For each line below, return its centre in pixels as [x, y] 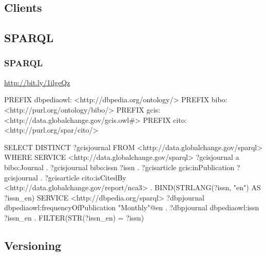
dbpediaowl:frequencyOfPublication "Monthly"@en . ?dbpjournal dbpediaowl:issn [132, 207]
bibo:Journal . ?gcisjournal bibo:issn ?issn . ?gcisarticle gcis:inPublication [119, 167]
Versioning [33, 245]
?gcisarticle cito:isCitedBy [85, 177]
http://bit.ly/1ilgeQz [37, 82]
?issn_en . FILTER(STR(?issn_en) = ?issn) [74, 217]
